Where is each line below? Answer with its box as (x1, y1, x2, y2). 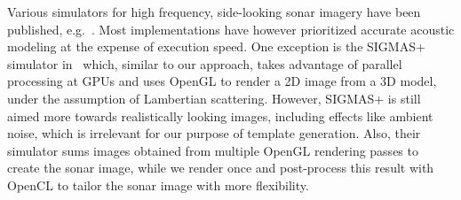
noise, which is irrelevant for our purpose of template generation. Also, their (7, 124, 421, 142)
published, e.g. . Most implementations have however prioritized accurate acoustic (7, 19, 455, 38)
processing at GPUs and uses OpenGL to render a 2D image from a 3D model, (7, 72, 437, 90)
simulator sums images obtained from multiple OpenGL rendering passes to (7, 141, 418, 159)
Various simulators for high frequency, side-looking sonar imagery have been (7, 3, 421, 20)
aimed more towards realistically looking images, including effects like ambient (7, 106, 433, 125)
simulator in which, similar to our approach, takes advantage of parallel (7, 54, 402, 73)
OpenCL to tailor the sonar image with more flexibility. (7, 175, 309, 194)
